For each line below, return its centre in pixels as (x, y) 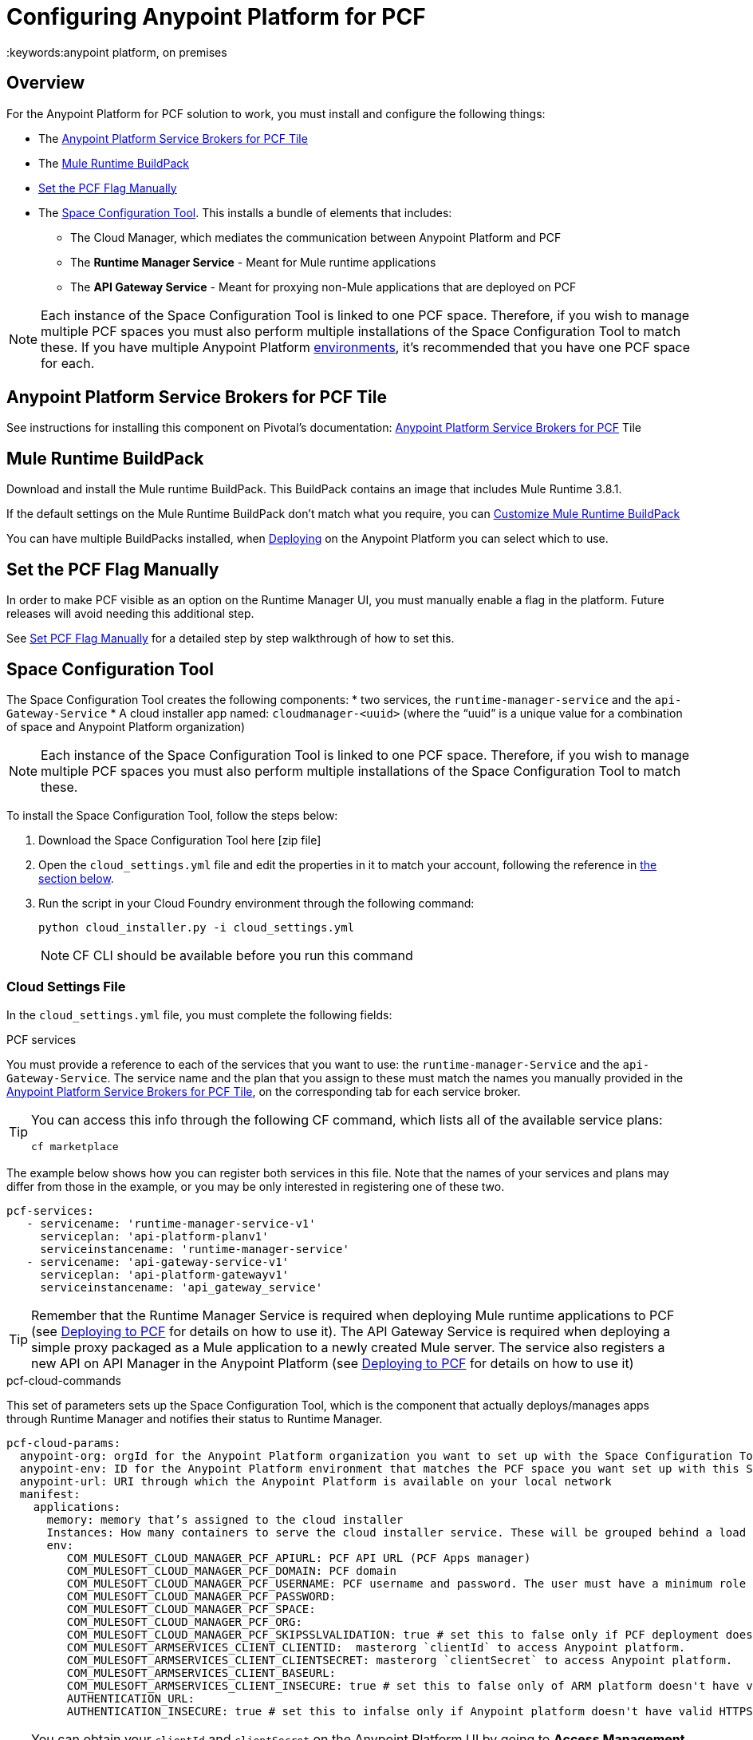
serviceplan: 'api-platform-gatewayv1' (165, 1274)
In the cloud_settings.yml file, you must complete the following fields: (199, 1014)
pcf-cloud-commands (64, 1380)
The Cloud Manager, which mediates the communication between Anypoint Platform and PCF (316, 237)
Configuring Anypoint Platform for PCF (216, 17)
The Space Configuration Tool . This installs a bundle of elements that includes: (245, 212)
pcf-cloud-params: (64, 1443)
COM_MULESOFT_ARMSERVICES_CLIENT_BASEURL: (201, 1673)
